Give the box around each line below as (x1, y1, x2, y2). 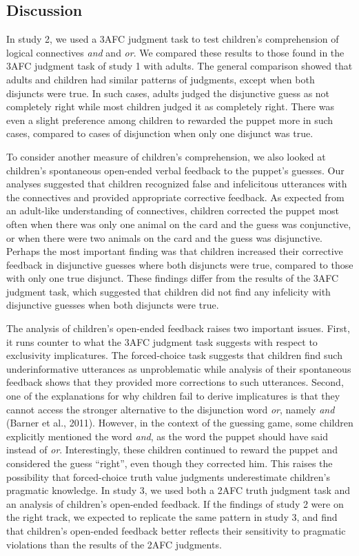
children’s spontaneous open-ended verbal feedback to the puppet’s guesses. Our (6, 163, 345, 177)
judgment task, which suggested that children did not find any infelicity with (6, 284, 331, 298)
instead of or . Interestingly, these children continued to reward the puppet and (6, 442, 338, 457)
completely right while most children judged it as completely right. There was (6, 99, 334, 114)
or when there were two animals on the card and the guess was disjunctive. (6, 230, 322, 245)
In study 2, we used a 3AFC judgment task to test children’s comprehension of (6, 32, 339, 46)
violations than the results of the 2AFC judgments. (6, 537, 222, 551)
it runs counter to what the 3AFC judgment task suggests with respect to (6, 334, 318, 349)
